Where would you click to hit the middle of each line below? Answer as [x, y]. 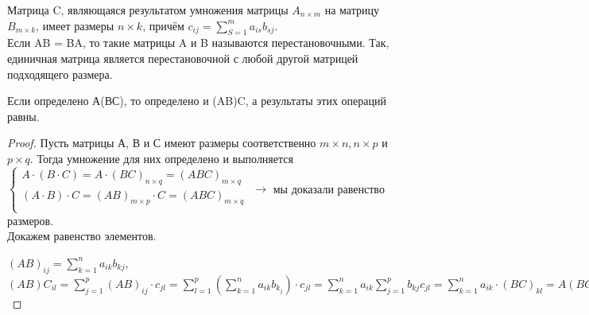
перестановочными [317, 44]
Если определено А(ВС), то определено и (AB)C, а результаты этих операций [197, 101]
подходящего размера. [60, 74]
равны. [23, 116]
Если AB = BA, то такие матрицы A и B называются [138, 43]
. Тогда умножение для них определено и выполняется [161, 158]
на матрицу [352, 10]
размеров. [31, 220]
